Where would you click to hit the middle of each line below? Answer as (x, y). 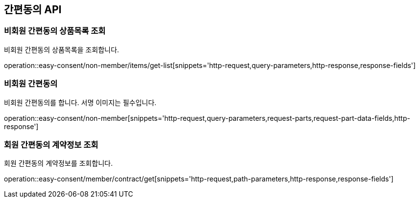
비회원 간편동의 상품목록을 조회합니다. (62, 49)
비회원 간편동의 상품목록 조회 (55, 31)
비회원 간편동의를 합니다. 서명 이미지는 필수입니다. (80, 102)
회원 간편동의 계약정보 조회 (51, 145)
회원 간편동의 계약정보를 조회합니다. (58, 163)
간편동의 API (33, 10)
